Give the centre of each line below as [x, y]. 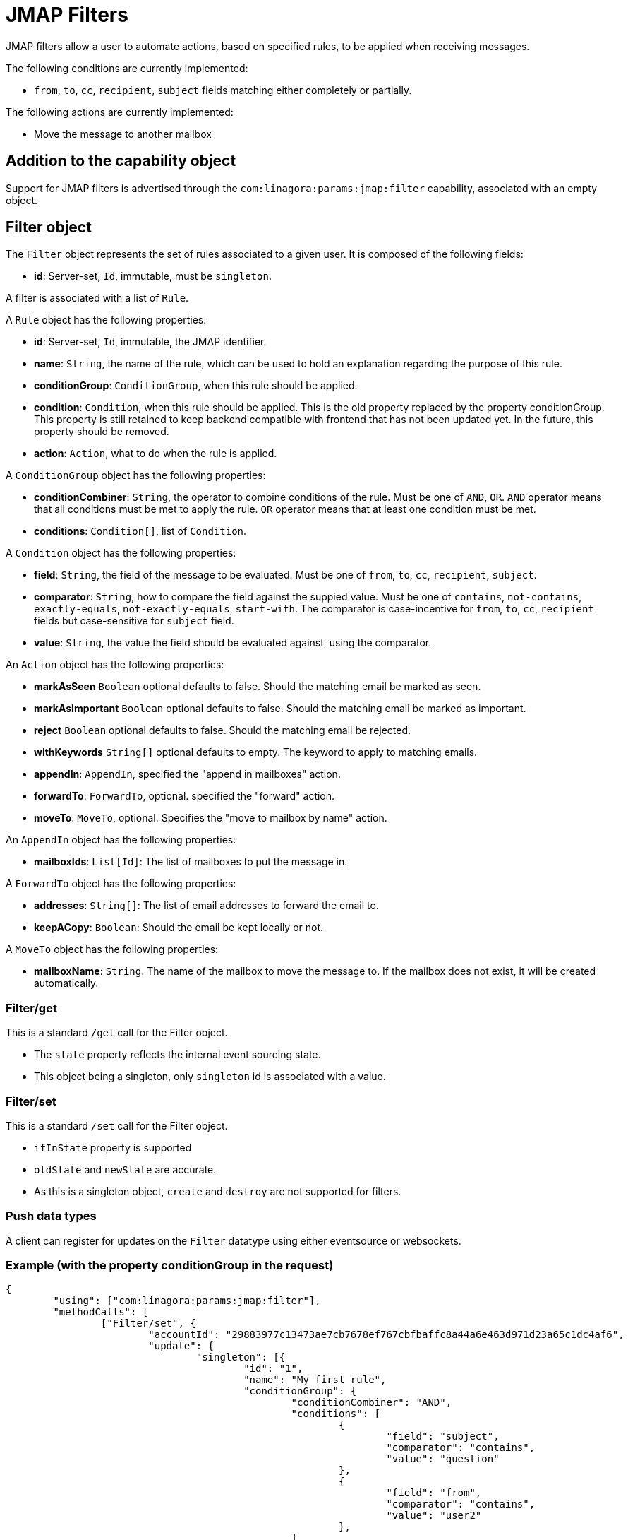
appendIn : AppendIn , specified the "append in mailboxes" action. [187, 774]
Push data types [51, 1216]
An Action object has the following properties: [115, 665]
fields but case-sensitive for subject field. [134, 621]
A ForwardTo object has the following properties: [121, 884]
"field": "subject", [443, 1437]
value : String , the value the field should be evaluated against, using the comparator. [233, 643]
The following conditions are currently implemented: [127, 68]
